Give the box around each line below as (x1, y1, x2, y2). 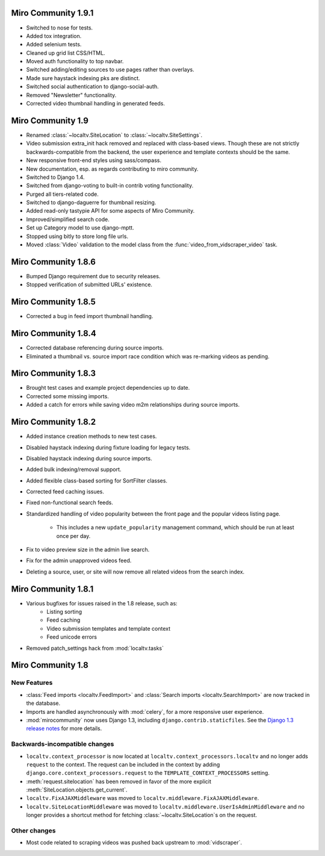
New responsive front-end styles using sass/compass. (26, 157, 162, 164)
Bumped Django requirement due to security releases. (26, 272, 161, 280)
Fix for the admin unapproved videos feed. (26, 557, 132, 564)
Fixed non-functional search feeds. (26, 499, 114, 506)
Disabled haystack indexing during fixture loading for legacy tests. (26, 443, 191, 451)
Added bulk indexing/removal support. (26, 466, 122, 473)
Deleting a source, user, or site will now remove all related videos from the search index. (26, 568, 245, 575)
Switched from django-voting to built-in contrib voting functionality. (26, 182, 194, 189)
